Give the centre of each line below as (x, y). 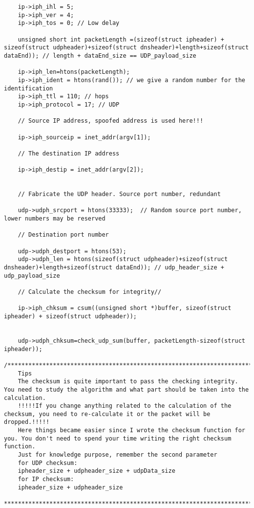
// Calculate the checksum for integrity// (90, 292)
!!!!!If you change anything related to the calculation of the (125, 406)
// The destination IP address (69, 153)
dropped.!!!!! (27, 422)
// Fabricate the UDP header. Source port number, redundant (119, 194)
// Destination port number (63, 235)
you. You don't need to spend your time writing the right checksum (118, 438)
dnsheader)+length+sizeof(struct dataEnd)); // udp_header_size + (114, 267)
